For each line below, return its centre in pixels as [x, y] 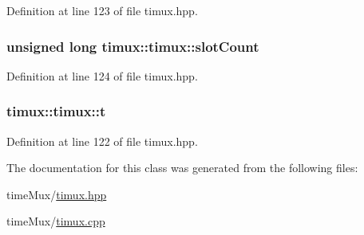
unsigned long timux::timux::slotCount [133, 46]
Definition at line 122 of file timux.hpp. [102, 141]
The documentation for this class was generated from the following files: [182, 168]
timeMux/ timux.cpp [56, 221]
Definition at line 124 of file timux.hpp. [102, 75]
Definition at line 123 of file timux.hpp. [102, 10]
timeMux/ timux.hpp [57, 194]
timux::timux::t [56, 111]
